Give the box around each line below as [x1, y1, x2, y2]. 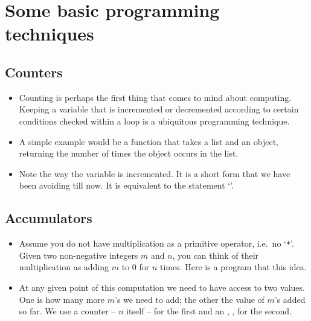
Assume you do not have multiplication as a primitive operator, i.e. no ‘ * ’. [19, 237, 294, 250]
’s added [274, 293, 306, 305]
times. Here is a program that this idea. [159, 261, 307, 273]
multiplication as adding [19, 261, 109, 273]
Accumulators [5, 209, 92, 227]
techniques [5, 21, 94, 46]
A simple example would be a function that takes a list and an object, [19, 135, 278, 148]
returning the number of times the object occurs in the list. [19, 147, 239, 160]
